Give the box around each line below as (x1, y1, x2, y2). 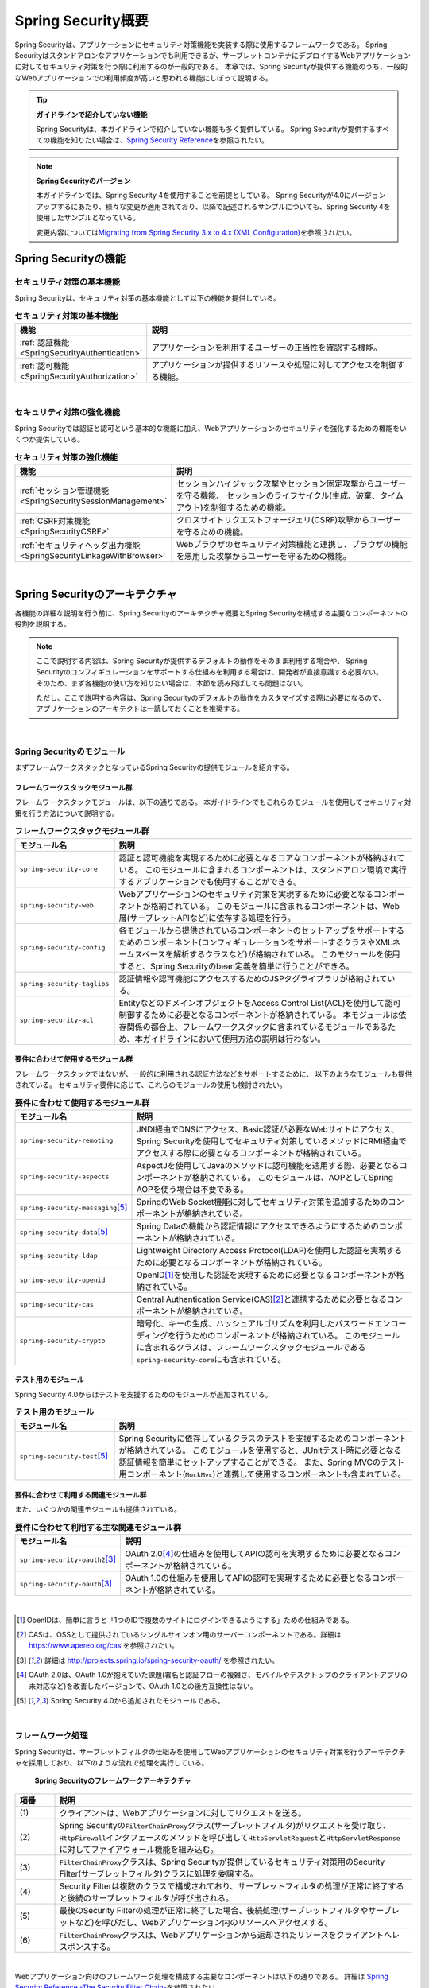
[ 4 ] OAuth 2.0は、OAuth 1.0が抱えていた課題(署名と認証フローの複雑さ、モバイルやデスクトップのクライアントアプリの (17, 1670, 408, 1679)
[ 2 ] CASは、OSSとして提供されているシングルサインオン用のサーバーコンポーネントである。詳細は (17, 1630, 342, 1640)
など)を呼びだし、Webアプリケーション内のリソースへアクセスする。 (75, 1916, 333, 1928)
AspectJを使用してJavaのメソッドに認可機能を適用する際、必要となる (136, 1159, 400, 1171)
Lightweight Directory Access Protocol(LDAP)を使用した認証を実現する (136, 1244, 403, 1256)
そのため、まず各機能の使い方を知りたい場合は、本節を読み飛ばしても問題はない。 (36, 678, 307, 688)
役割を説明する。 (14, 619, 71, 629)
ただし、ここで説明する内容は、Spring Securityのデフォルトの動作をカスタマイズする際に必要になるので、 (36, 693, 386, 703)
